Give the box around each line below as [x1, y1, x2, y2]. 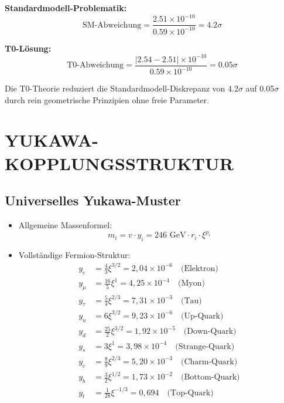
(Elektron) [180, 264, 218, 273]
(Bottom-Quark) [180, 373, 240, 382]
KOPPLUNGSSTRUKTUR [5, 151, 234, 175]
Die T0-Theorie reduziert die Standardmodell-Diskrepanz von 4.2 [5, 82, 238, 94]
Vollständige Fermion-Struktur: [18, 248, 131, 260]
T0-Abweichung [67, 61, 124, 70]
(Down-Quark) [183, 327, 237, 336]
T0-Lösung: [5, 42, 52, 54]
